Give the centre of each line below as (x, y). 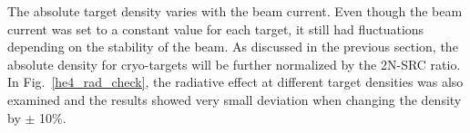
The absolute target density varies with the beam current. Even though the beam (235, 11)
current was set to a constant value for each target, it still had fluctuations (216, 28)
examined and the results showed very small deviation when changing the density (235, 99)
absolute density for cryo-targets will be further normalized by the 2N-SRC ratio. (234, 64)
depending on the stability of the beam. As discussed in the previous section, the (233, 47)
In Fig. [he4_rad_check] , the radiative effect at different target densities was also (235, 82)
